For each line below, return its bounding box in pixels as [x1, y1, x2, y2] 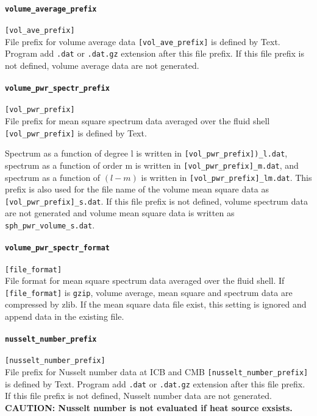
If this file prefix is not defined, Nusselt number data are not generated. [5, 389, 272, 402]
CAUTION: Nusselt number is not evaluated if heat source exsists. [5, 401, 293, 414]
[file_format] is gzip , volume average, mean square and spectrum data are [5, 286, 293, 298]
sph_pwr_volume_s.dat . [5, 219, 95, 231]
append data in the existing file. [5, 310, 124, 323]
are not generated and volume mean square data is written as [5, 206, 235, 219]
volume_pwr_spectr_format [5, 244, 110, 253]
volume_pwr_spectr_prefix [5, 84, 110, 93]
